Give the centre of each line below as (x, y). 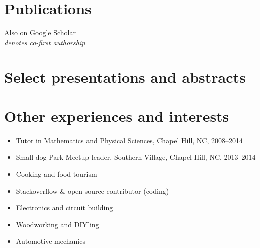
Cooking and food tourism (56, 174)
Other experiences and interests (117, 116)
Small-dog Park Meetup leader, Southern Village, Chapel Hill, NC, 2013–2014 (136, 157)
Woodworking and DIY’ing (57, 224)
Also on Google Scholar (40, 32)
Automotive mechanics (51, 241)
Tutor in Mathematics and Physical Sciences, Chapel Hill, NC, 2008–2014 (129, 140)
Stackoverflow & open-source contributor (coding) (93, 191)
